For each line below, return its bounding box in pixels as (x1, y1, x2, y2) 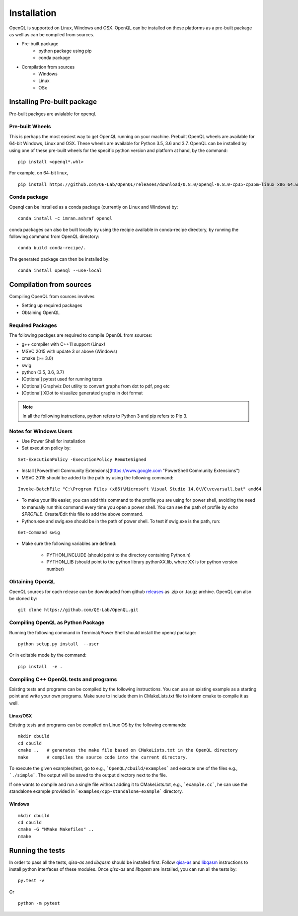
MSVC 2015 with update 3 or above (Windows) (21, 348, 118, 354)
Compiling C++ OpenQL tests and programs (9, 676, 117, 683)
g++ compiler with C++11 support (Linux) (21, 341, 106, 347)
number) (46, 566, 64, 572)
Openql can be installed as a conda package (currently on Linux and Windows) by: (9, 204, 178, 210)
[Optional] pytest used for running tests (21, 376, 103, 382)
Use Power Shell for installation (21, 438, 85, 444)
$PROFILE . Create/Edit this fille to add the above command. (21, 511, 144, 517)
